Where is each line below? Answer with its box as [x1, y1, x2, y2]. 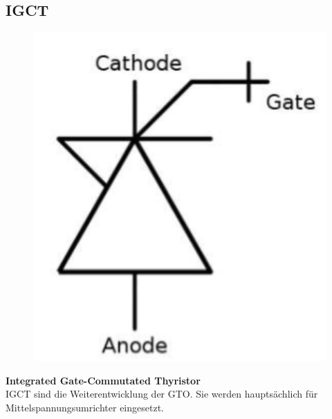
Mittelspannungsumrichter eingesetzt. [6, 400, 164, 415]
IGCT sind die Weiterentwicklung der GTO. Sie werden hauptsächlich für [6, 387, 318, 401]
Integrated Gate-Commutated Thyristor [6, 373, 201, 387]
